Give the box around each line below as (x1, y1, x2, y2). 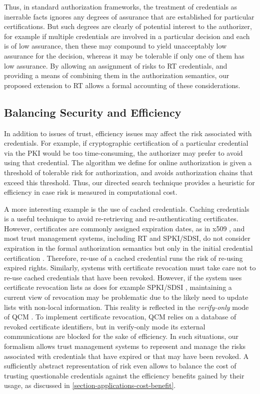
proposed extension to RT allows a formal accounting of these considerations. (4, 80, 240, 90)
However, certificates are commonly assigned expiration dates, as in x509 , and (4, 223, 245, 233)
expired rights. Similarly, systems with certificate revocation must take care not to (4, 262, 256, 273)
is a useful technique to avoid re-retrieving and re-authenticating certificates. (4, 213, 238, 224)
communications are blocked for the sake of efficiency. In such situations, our (4, 331, 239, 341)
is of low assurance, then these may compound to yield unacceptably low (4, 41, 227, 51)
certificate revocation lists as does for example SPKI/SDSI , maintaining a (4, 282, 232, 292)
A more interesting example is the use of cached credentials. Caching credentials (4, 203, 249, 214)
